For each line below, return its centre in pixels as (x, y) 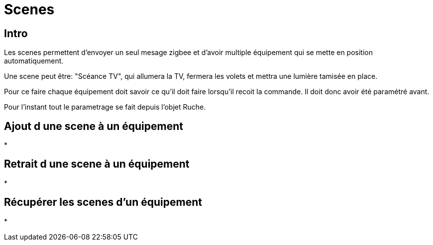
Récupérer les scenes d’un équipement (103, 202)
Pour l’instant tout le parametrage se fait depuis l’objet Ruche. (105, 107)
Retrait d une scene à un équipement (97, 164)
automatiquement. (34, 61)
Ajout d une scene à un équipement (94, 126)
